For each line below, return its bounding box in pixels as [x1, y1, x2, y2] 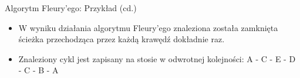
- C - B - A [18, 64, 59, 76]
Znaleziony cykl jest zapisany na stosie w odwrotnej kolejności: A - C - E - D [18, 52, 296, 65]
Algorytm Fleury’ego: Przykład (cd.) [5, 2, 137, 13]
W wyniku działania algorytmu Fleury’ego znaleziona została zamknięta [18, 21, 278, 33]
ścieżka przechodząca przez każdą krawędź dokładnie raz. [18, 33, 225, 45]
